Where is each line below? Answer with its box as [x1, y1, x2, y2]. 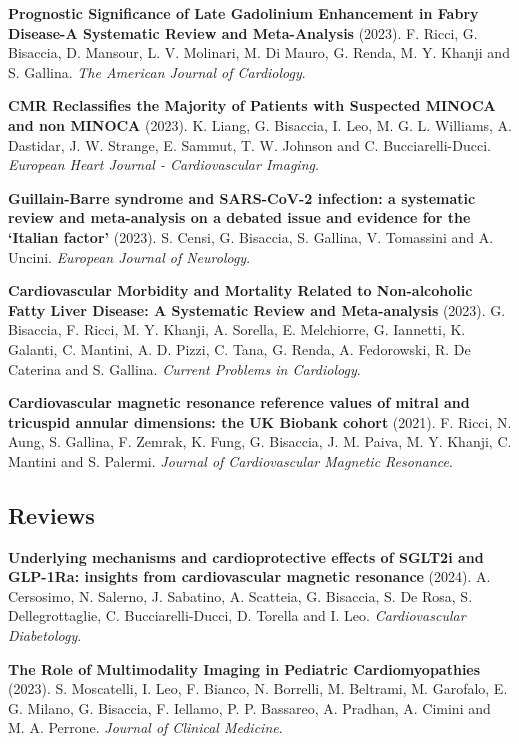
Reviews [8, 499, 95, 530]
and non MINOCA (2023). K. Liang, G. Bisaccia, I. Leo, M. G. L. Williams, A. [8, 114, 513, 135]
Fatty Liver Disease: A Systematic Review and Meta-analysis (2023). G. [8, 299, 506, 320]
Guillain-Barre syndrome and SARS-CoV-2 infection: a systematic [8, 187, 476, 208]
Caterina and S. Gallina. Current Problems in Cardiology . [8, 358, 361, 379]
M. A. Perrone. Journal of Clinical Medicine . [8, 717, 283, 738]
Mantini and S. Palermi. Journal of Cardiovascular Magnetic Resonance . [8, 450, 453, 471]
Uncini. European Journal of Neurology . [8, 246, 251, 267]
